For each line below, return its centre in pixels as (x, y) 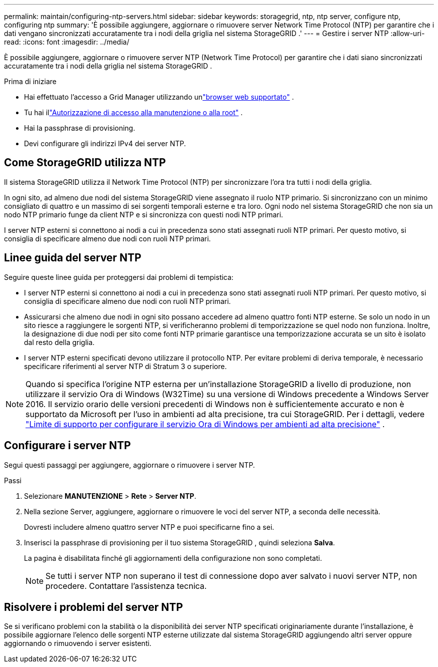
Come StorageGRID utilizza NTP (85, 163)
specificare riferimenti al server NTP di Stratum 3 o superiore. (125, 366)
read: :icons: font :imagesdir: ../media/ (67, 42)
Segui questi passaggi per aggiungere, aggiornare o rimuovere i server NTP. (129, 465)
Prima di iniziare (30, 81)
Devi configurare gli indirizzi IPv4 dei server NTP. (105, 143)
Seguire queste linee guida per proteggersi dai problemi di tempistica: (119, 277)
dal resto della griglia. (59, 342)
